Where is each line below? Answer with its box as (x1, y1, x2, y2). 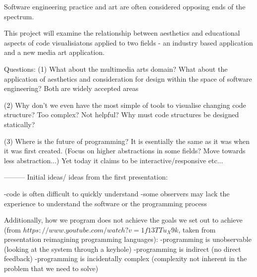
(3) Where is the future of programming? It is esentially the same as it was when (4, 136, 250, 146)
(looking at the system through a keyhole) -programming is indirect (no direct (4, 243, 241, 254)
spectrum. (4, 11, 34, 21)
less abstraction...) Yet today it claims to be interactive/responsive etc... (4, 155, 223, 165)
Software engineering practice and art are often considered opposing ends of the (4, 1, 246, 11)
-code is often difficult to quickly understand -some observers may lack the (4, 188, 230, 198)
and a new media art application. (4, 47, 105, 57)
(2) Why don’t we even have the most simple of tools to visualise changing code (4, 99, 246, 110)
